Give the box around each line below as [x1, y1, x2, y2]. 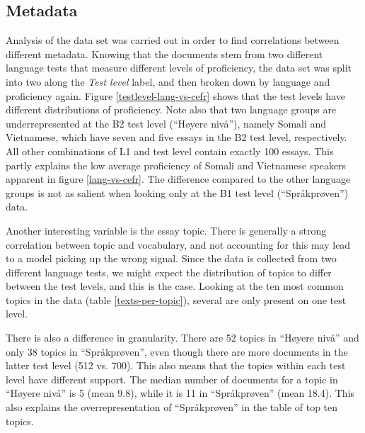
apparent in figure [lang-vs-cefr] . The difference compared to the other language [6, 171, 351, 186]
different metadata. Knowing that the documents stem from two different [6, 46, 323, 61]
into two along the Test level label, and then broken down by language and [6, 74, 330, 89]
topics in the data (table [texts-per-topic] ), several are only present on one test [6, 292, 347, 307]
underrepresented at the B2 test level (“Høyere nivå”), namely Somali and [6, 116, 327, 130]
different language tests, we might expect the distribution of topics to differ [6, 264, 332, 279]
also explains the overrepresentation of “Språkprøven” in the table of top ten [6, 400, 338, 415]
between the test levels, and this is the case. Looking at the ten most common [6, 279, 344, 293]
